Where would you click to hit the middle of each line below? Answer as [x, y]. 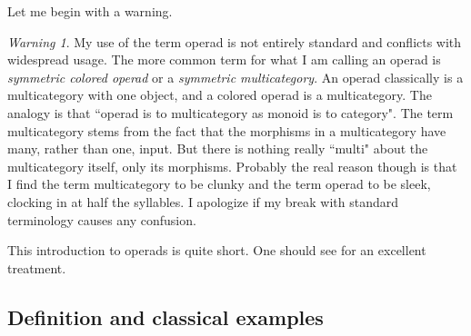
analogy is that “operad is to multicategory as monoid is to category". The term [230, 112]
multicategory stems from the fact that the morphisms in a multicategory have [227, 130]
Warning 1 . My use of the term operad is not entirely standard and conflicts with [235, 41]
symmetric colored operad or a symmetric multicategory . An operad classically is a [235, 77]
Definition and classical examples [165, 316]
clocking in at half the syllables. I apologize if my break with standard [203, 201]
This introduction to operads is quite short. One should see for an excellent [217, 250]
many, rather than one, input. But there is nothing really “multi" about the [218, 148]
